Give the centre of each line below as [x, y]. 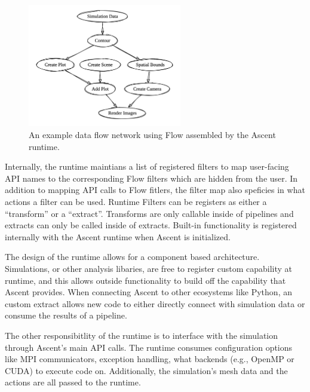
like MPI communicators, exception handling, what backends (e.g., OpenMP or [150, 359]
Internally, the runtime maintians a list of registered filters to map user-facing [147, 166]
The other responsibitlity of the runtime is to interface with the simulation [142, 335]
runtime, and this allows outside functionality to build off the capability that [145, 280]
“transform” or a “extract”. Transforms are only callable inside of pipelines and [149, 213]
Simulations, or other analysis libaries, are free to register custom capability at [149, 268]
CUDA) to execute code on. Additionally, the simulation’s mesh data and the [146, 370]
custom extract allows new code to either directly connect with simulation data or [155, 303]
